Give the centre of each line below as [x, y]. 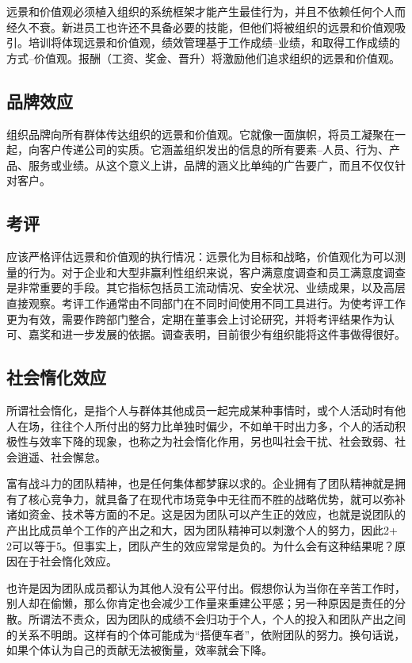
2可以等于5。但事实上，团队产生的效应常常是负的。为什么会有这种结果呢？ [200, 545]
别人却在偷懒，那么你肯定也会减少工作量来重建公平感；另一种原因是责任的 [200, 603]
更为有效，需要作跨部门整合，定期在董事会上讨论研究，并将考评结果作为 [195, 318]
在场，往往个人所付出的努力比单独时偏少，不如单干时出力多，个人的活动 [206, 425]
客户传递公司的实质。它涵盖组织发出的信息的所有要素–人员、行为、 [214, 149]
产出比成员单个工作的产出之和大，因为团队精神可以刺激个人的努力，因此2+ [202, 530]
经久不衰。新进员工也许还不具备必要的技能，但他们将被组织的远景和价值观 [200, 27]
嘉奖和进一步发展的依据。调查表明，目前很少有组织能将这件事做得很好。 [217, 334]
